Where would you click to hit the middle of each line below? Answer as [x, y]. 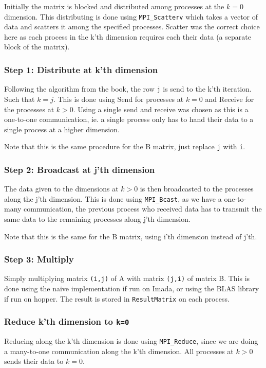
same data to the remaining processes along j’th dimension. [97, 219]
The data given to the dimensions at [61, 189]
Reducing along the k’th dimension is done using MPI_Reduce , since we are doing [131, 341]
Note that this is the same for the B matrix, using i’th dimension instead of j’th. [131, 236]
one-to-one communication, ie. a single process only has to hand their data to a [129, 119]
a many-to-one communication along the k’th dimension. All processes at [119, 351]
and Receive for [230, 99]
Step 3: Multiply [39, 259]
